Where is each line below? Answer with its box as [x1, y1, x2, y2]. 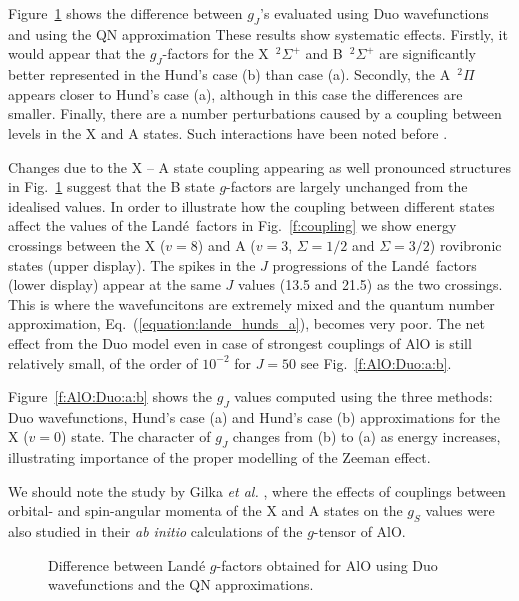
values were [425, 500, 495, 521]
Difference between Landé [48, 554, 206, 575]
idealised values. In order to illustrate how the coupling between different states [8, 195, 495, 216]
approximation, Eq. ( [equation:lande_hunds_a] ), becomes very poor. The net [8, 313, 485, 334]
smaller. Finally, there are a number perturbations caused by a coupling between [8, 103, 502, 124]
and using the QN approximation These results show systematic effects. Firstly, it [8, 23, 508, 44]
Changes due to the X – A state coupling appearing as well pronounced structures [8, 156, 511, 177]
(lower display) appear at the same [8, 274, 221, 295]
